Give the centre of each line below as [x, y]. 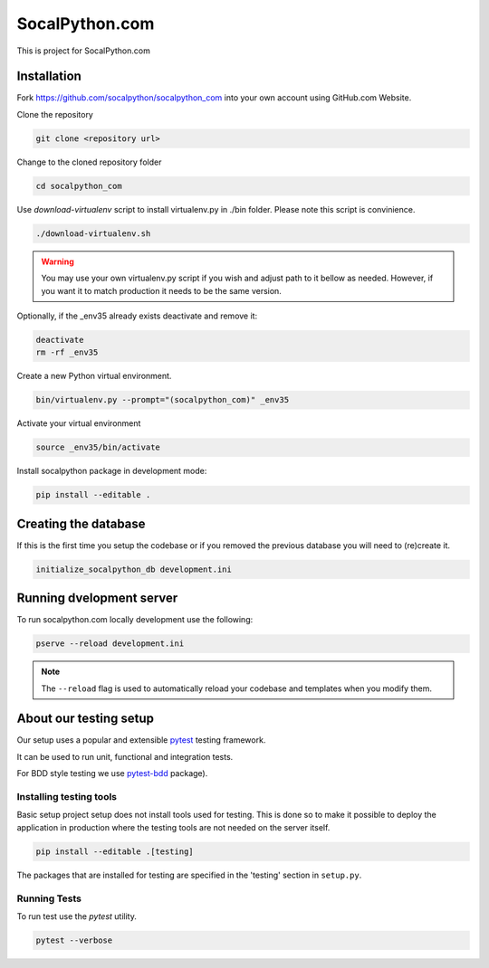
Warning [58, 261]
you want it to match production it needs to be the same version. [162, 290]
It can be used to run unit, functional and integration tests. [125, 756]
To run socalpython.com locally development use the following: [135, 620]
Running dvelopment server [97, 598]
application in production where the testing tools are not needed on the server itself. [173, 827]
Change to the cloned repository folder [89, 162]
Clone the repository [55, 114]
